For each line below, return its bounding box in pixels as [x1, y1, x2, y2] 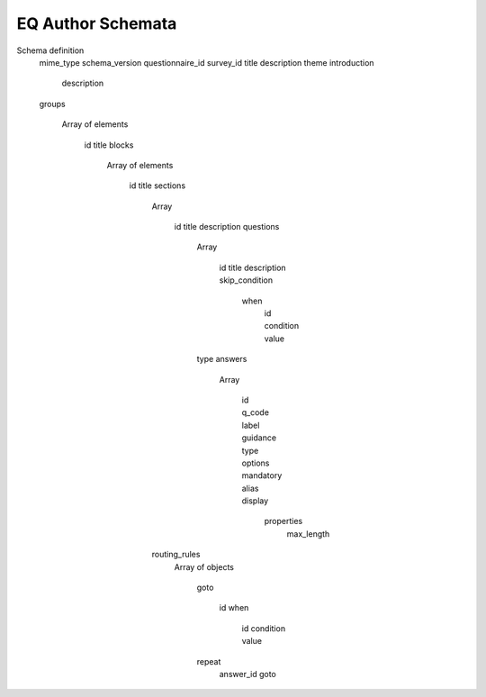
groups [39, 98, 67, 109]
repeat [196, 656, 221, 666]
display [241, 495, 269, 506]
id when [219, 602, 249, 613]
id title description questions [174, 222, 280, 232]
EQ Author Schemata [16, 14, 177, 33]
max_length [286, 528, 330, 539]
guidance [241, 432, 277, 443]
